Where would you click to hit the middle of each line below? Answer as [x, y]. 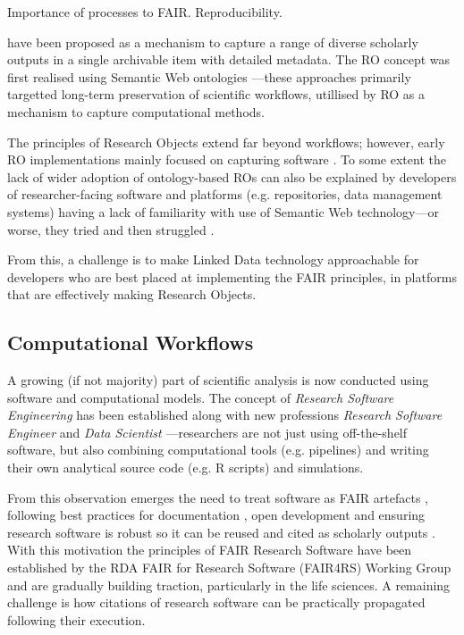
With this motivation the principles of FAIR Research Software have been [210, 550]
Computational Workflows [131, 343]
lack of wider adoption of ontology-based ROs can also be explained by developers [232, 176]
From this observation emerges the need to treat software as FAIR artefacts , [218, 497]
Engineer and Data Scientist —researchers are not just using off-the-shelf [207, 432]
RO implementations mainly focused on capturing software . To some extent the [227, 159]
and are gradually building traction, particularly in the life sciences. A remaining [229, 585]
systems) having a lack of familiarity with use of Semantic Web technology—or [223, 211]
